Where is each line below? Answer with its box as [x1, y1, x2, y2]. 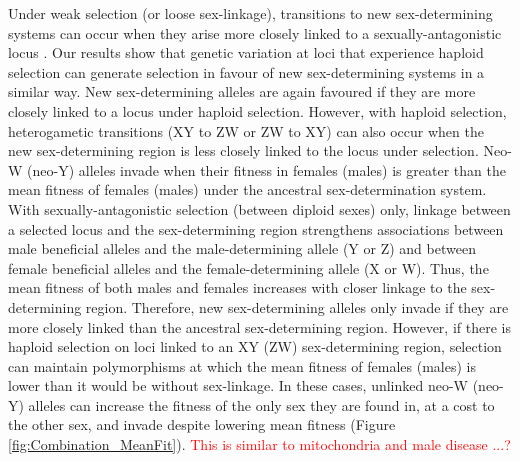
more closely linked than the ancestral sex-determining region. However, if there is [8, 316, 511, 337]
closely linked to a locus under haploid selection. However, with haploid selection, [8, 100, 507, 121]
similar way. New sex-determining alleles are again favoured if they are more [8, 81, 476, 102]
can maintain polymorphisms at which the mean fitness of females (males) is [8, 355, 476, 376]
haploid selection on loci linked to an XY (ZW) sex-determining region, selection [8, 336, 502, 357]
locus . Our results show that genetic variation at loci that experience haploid [8, 42, 484, 63]
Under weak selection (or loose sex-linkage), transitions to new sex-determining [8, 3, 493, 23]
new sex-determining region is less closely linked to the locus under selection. [8, 140, 479, 161]
